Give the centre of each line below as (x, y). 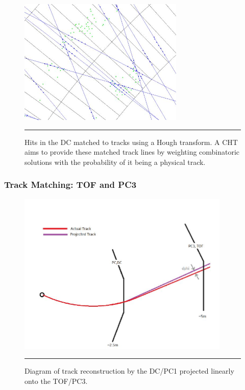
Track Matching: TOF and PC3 (70, 185)
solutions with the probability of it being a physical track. (115, 162)
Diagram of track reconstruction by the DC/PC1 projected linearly (129, 371)
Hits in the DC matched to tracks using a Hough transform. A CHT (131, 142)
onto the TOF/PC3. (56, 381)
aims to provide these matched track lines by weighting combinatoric (132, 152)
